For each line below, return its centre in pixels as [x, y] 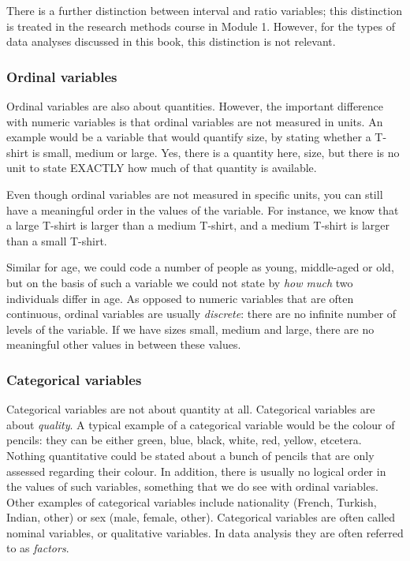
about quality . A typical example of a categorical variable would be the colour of [201, 424]
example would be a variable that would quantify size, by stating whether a [189, 137]
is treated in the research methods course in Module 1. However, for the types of [201, 26]
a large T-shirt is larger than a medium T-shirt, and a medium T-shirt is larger [198, 225]
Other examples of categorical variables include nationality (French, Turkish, [192, 501]
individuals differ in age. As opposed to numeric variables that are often [180, 298]
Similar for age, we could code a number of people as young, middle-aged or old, [200, 267]
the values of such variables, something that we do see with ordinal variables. [192, 486]
